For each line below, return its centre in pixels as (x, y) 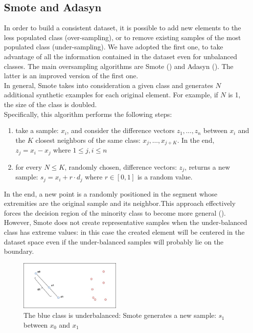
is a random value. (165, 177)
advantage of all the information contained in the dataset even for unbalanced (121, 56)
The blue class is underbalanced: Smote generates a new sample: (120, 315)
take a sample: (37, 130)
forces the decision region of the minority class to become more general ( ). (115, 212)
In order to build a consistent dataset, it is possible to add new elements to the (123, 28)
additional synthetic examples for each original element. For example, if (111, 95)
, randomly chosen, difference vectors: (121, 166)
